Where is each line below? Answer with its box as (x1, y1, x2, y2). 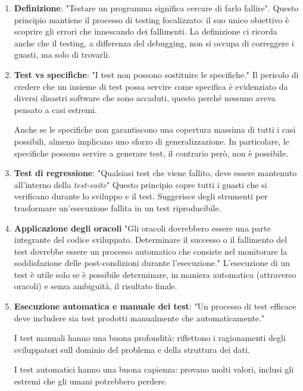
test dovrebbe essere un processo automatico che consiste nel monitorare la (14, 245, 288, 257)
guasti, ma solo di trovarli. (14, 48, 111, 61)
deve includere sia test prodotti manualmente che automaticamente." (14, 311, 265, 324)
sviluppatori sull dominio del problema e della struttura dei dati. (14, 343, 250, 355)
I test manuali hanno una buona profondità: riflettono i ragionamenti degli (14, 331, 286, 344)
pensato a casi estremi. (14, 103, 97, 115)
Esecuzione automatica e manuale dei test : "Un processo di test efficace (14, 300, 296, 312)
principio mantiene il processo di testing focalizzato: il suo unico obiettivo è (14, 13, 289, 26)
